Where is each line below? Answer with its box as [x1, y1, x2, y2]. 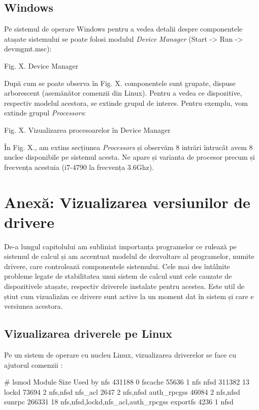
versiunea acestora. [4, 301, 63, 311]
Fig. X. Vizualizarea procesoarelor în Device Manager [4, 124, 171, 135]
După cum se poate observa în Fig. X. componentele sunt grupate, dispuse [4, 77, 236, 88]
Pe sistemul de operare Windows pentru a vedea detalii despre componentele [4, 23, 243, 34]
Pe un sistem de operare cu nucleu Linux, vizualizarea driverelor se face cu [4, 349, 236, 360]
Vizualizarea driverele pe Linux [4, 326, 172, 341]
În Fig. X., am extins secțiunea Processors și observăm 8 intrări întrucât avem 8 [4, 141, 253, 152]
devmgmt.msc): [4, 43, 52, 54]
